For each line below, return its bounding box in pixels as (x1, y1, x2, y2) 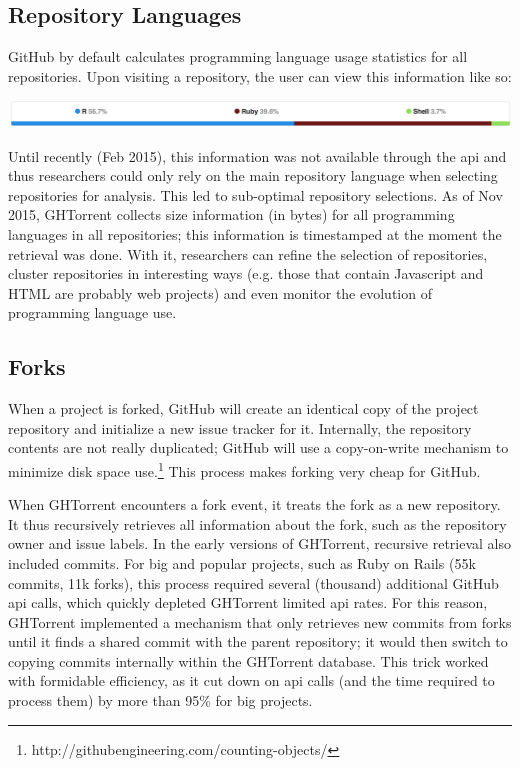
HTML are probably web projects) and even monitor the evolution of (8, 282, 432, 303)
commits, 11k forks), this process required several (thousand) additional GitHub (8, 572, 499, 593)
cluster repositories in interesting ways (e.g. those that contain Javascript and (8, 263, 484, 284)
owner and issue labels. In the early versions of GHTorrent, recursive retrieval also (8, 533, 512, 554)
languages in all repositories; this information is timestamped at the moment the (8, 223, 502, 244)
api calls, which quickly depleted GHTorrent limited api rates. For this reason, (8, 592, 488, 613)
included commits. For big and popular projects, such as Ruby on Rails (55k (8, 552, 476, 573)
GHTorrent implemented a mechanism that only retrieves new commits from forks (8, 611, 512, 632)
